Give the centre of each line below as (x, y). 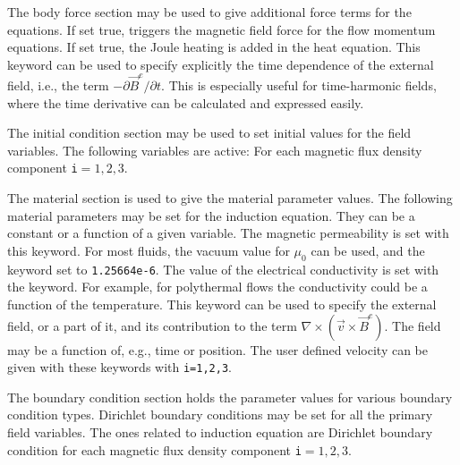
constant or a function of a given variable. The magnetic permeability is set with (228, 233)
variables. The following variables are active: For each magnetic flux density (215, 150)
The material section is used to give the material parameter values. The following (230, 198)
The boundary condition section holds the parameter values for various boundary (230, 397)
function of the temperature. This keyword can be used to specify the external (222, 304)
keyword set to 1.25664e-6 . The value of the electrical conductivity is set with (223, 269)
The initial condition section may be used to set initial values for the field (209, 133)
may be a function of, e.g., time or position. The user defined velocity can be (218, 349)
